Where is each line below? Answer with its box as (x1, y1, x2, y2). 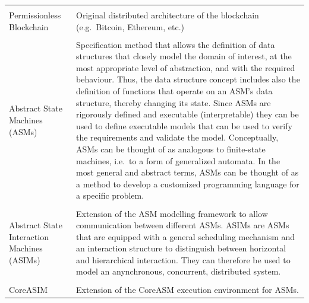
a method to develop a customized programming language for (75, 177, 299, 190)
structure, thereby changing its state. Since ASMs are (75, 96, 271, 109)
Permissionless (9, 9, 61, 21)
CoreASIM (9, 283, 48, 295)
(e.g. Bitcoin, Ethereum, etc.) (75, 20, 185, 33)
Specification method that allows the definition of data (75, 38, 275, 50)
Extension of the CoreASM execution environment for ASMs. (75, 283, 299, 295)
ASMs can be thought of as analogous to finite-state (75, 143, 266, 155)
